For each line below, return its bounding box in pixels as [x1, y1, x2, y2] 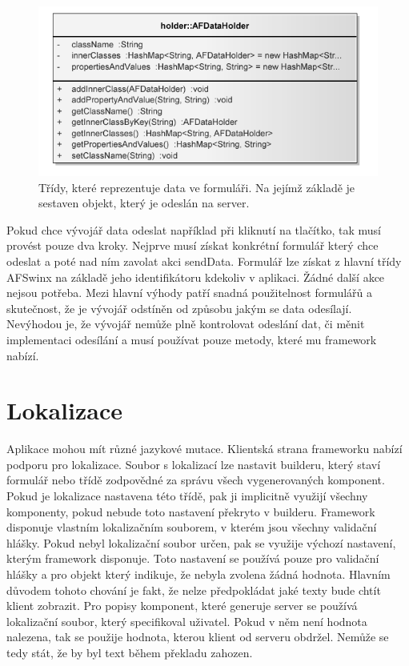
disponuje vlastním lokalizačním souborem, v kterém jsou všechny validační [6, 519, 377, 536]
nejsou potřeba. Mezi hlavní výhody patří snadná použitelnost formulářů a [6, 284, 373, 301]
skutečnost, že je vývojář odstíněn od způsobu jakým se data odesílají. [6, 299, 352, 316]
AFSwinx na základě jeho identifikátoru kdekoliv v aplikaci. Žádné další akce [6, 268, 385, 285]
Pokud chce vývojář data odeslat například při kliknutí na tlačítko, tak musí [6, 221, 381, 238]
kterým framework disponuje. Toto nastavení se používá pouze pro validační [6, 550, 379, 567]
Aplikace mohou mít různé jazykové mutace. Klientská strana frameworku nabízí [6, 440, 403, 457]
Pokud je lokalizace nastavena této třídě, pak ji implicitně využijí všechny [6, 487, 368, 504]
